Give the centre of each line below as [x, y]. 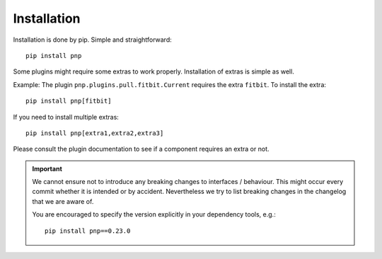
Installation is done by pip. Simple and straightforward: [93, 40]
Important [47, 168]
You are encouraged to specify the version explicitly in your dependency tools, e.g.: [154, 214]
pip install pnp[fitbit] [69, 101]
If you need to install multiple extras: [66, 117]
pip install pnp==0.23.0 [88, 231]
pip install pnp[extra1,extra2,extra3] [95, 133]
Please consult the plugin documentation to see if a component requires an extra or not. [141, 149]
